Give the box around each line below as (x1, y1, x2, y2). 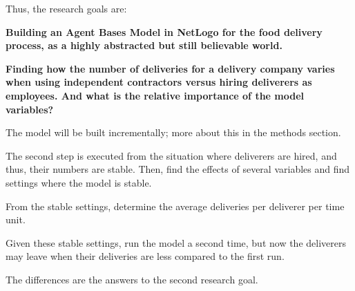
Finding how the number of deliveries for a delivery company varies (6, 61, 335, 75)
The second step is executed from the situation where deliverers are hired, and (6, 148, 337, 162)
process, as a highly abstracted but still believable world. (6, 38, 282, 53)
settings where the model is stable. (6, 175, 152, 189)
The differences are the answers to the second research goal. (6, 272, 258, 286)
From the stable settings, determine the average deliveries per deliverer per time (6, 198, 345, 213)
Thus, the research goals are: (6, 1, 127, 15)
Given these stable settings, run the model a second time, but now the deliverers (6, 235, 346, 250)
